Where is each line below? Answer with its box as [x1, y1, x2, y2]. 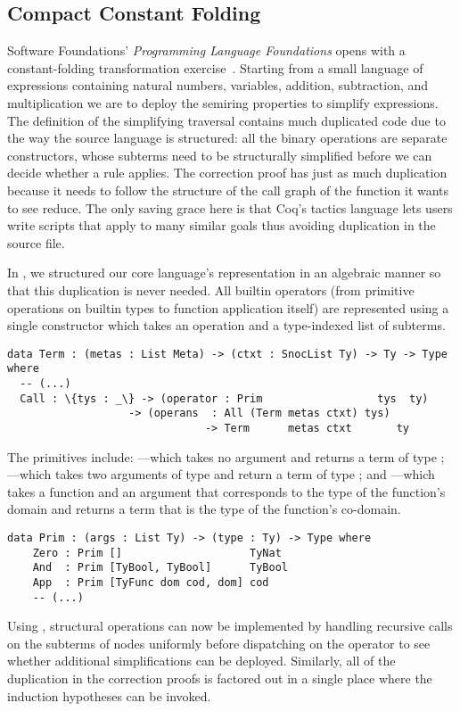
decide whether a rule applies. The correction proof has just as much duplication [7, 163, 448, 182]
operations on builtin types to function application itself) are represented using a [7, 298, 449, 317]
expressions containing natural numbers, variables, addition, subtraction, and [7, 76, 429, 95]
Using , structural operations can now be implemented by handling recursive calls [7, 616, 453, 635]
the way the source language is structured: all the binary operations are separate [7, 128, 448, 147]
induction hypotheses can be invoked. [7, 686, 211, 705]
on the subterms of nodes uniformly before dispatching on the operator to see [7, 633, 431, 652]
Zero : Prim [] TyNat [32, 546, 282, 559]
